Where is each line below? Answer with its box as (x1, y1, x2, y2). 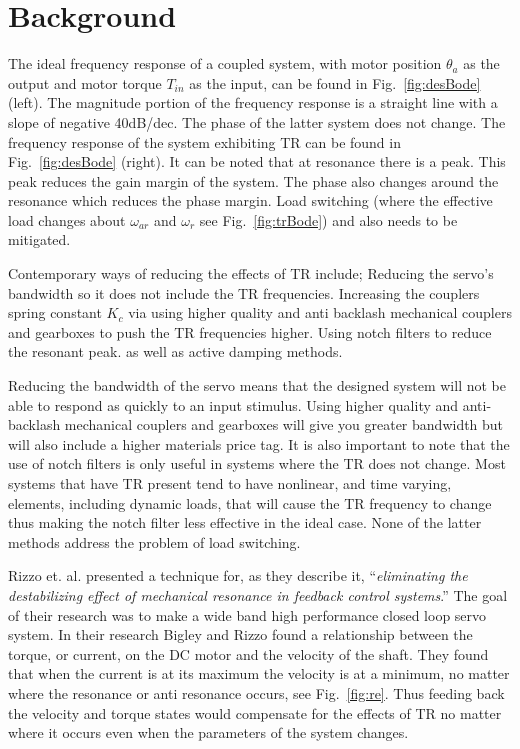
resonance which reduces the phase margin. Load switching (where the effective (8, 190, 493, 211)
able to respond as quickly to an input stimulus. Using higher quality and (8, 394, 459, 415)
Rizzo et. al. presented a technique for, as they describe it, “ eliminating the (8, 565, 468, 586)
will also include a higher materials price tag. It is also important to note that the (8, 433, 510, 454)
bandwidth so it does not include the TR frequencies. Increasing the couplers (8, 282, 480, 303)
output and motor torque (8, 72, 162, 93)
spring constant (8, 302, 102, 323)
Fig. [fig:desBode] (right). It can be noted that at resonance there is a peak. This (8, 151, 506, 172)
